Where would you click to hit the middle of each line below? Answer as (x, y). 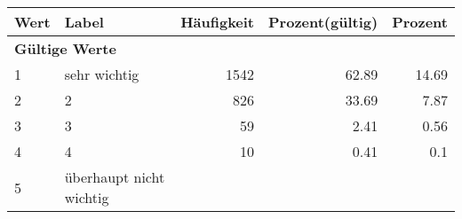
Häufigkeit (218, 22)
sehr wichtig (102, 74)
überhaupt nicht (115, 177)
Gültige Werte (65, 48)
